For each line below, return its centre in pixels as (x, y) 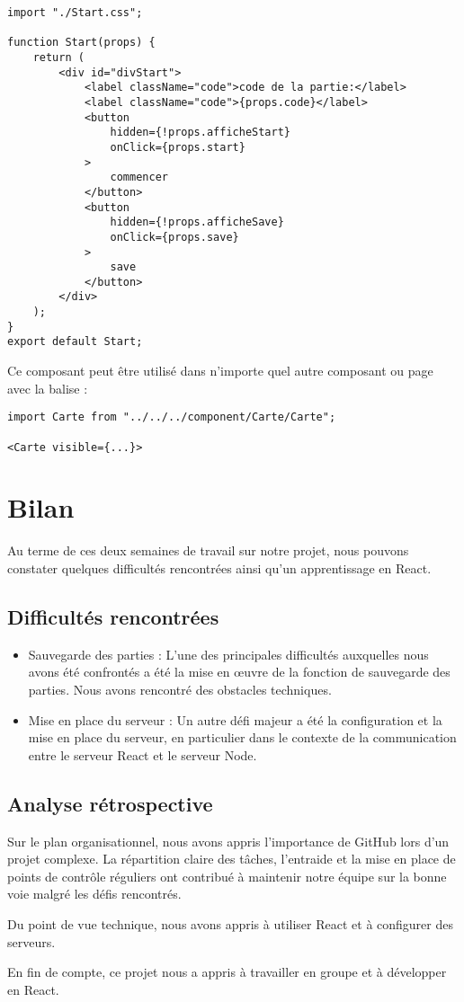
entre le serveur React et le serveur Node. (143, 754)
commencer (139, 177)
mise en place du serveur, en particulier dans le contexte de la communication (242, 737)
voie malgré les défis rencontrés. (94, 894)
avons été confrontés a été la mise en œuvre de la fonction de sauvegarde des (239, 672)
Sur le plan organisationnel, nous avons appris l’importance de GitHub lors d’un (228, 841)
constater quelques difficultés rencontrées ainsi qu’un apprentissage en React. (219, 568)
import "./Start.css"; (75, 13)
